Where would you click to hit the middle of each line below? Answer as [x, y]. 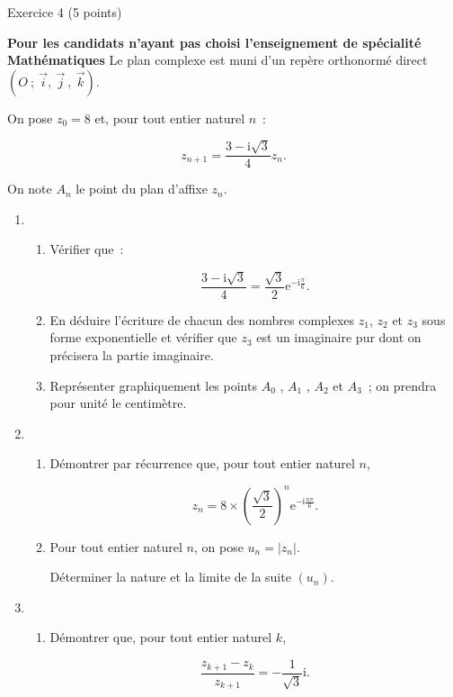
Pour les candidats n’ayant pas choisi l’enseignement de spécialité [214, 42]
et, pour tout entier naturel [170, 118]
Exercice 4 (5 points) [65, 12]
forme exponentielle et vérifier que [143, 337]
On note [30, 189]
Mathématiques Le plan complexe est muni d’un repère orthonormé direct [218, 60]
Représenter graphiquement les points [153, 385]
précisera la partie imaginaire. [132, 355]
